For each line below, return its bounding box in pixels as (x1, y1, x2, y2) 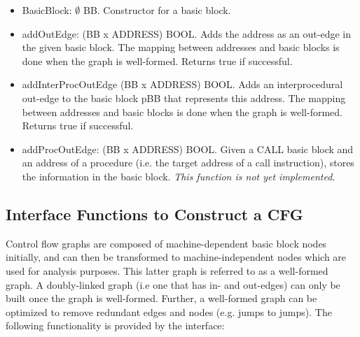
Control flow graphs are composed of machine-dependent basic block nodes (6, 236, 327, 250)
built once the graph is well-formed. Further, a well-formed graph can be (6, 291, 317, 306)
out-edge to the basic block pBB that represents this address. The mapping (22, 90, 346, 105)
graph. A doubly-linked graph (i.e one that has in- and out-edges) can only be (6, 277, 340, 292)
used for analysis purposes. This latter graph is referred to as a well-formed (6, 263, 328, 278)
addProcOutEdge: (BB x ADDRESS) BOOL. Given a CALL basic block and (22, 141, 354, 156)
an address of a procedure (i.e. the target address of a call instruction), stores (22, 155, 354, 170)
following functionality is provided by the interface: (6, 318, 225, 333)
